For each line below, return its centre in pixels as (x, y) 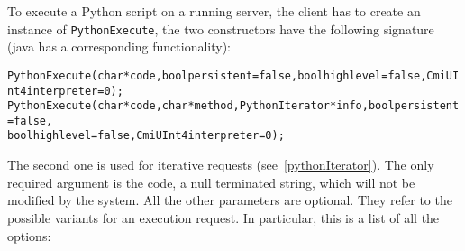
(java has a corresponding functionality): (119, 46)
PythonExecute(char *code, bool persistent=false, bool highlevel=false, (217, 75)
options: (29, 235)
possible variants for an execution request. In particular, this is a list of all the (223, 217)
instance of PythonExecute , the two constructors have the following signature (221, 28)
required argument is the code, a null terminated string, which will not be (211, 182)
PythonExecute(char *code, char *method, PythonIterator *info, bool (201, 106)
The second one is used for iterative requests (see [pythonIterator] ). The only (221, 165)
